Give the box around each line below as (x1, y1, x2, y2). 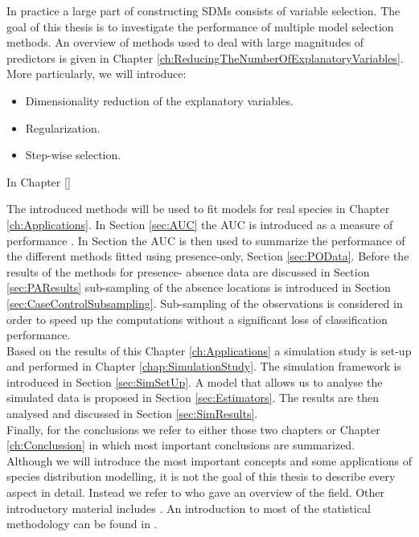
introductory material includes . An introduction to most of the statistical (6, 499, 371, 516)
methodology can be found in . (6, 515, 158, 532)
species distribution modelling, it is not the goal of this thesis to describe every (6, 468, 396, 485)
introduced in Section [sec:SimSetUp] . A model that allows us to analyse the (6, 373, 383, 390)
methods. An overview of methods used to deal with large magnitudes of (6, 34, 364, 51)
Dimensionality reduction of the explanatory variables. (25, 92, 294, 109)
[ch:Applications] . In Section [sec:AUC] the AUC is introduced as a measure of (6, 215, 393, 232)
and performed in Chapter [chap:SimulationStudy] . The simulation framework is (6, 358, 401, 375)
